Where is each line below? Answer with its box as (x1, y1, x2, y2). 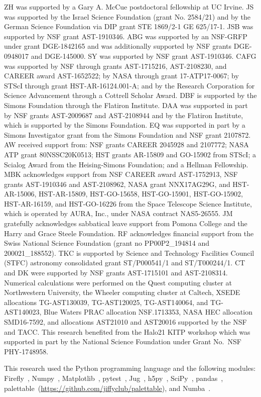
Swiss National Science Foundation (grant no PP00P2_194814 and (4, 238, 209, 248)
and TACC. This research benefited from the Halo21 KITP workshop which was (4, 326, 250, 337)
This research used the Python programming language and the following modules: (4, 363, 256, 373)
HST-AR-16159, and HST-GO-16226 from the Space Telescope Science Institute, (4, 198, 252, 209)
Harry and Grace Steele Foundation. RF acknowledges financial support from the (4, 228, 254, 238)
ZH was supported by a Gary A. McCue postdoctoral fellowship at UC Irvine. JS (4, 2, 254, 12)
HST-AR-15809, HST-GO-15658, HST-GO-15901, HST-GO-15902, (39, 188, 243, 199)
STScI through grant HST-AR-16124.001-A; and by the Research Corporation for (4, 80, 255, 90)
